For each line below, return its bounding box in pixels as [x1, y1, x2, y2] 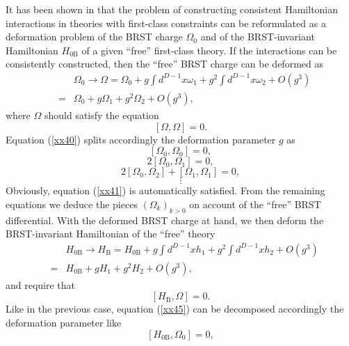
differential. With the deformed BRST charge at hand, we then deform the [6, 212, 324, 227]
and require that [6, 277, 76, 292]
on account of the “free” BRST [189, 196, 321, 211]
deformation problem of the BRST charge [6, 29, 183, 44]
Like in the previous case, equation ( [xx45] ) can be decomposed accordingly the [6, 301, 344, 316]
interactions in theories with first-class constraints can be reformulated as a [6, 15, 326, 30]
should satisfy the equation [44, 108, 159, 123]
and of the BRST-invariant [200, 29, 315, 44]
